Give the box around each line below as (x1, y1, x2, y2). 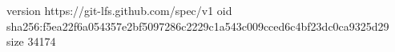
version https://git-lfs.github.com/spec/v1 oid (6, 2, 232, 18)
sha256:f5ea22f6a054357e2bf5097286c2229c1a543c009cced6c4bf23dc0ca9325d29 (6, 17, 389, 34)
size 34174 (6, 33, 56, 50)
